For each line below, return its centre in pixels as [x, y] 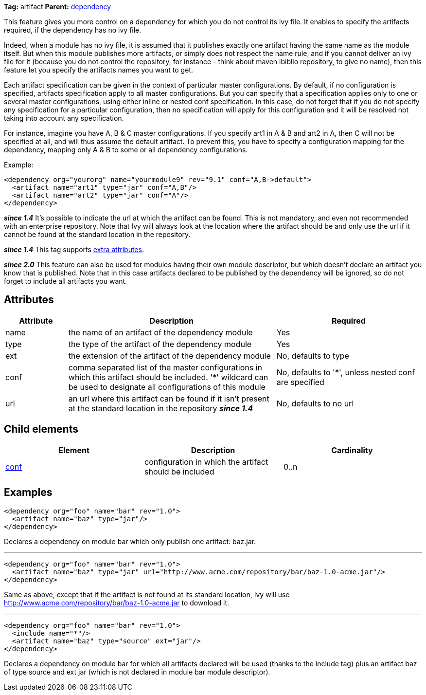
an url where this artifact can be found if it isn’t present [169, 398]
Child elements [41, 429]
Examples [28, 493]
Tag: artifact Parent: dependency [58, 7]
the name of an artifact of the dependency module [160, 332]
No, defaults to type [313, 356]
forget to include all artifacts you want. [66, 281]
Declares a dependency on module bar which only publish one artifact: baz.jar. [130, 541]
